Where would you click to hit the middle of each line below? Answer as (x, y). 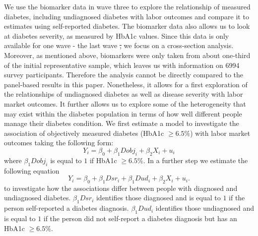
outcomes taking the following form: (59, 143)
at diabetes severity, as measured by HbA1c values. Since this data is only (117, 35)
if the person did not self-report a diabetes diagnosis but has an (140, 218)
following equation (32, 170)
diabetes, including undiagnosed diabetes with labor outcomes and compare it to (127, 16)
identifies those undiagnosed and (205, 208)
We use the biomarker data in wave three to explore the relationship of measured (127, 6)
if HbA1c (103, 160)
